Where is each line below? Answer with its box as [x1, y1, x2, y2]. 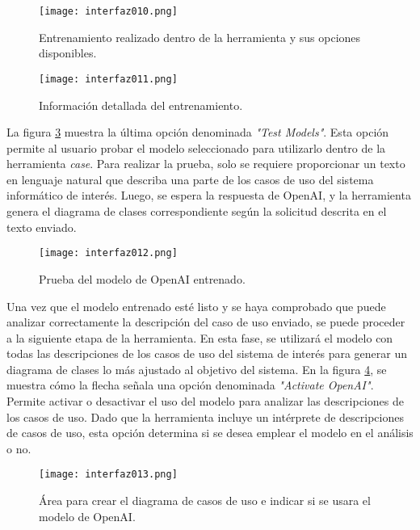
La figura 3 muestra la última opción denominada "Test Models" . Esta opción [6, 124, 389, 141]
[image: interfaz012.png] [39, 247, 178, 259]
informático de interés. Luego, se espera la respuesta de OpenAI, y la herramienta [6, 187, 411, 204]
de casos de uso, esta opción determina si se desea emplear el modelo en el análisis [6, 424, 414, 441]
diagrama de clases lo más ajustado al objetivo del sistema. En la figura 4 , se [6, 360, 387, 377]
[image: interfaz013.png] [39, 469, 178, 481]
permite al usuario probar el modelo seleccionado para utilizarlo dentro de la [6, 139, 386, 156]
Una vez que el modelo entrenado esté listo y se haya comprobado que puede [6, 297, 386, 314]
